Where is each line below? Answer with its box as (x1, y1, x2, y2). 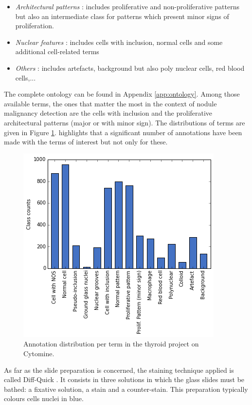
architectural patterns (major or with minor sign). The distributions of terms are (4, 117, 245, 127)
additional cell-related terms (15, 46, 99, 57)
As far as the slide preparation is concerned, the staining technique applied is (4, 364, 234, 375)
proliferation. (15, 20, 54, 31)
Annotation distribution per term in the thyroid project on (23, 339, 199, 349)
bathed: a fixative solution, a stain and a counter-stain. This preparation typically (4, 384, 248, 394)
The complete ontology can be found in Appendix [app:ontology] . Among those (4, 89, 240, 99)
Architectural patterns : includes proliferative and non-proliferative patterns (15, 1, 239, 11)
